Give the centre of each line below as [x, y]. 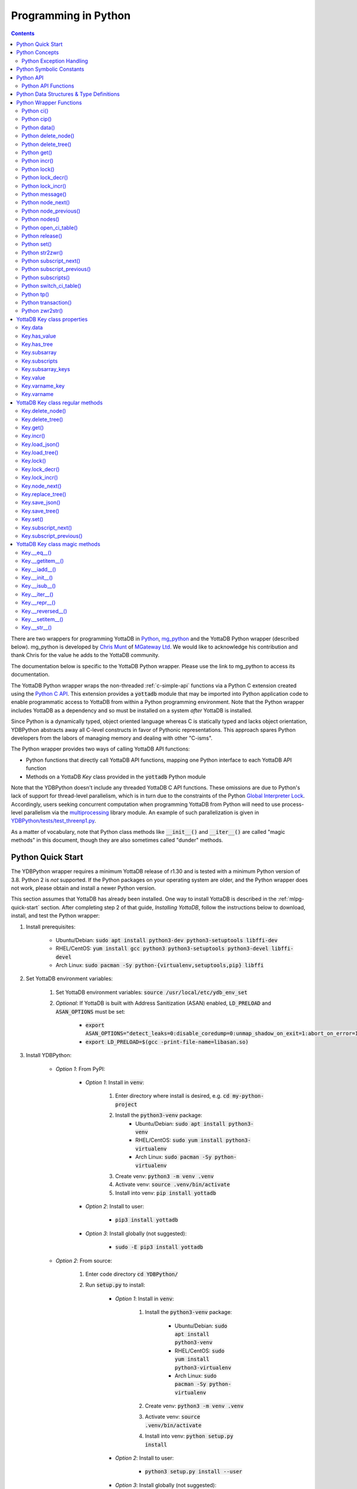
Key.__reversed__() [45, 611]
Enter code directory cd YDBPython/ [132, 1274]
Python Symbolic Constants [50, 69]
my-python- [248, 1096]
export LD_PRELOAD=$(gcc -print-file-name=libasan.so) [167, 1042]
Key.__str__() [37, 628]
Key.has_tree [37, 344]
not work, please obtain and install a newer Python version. [84, 888]
